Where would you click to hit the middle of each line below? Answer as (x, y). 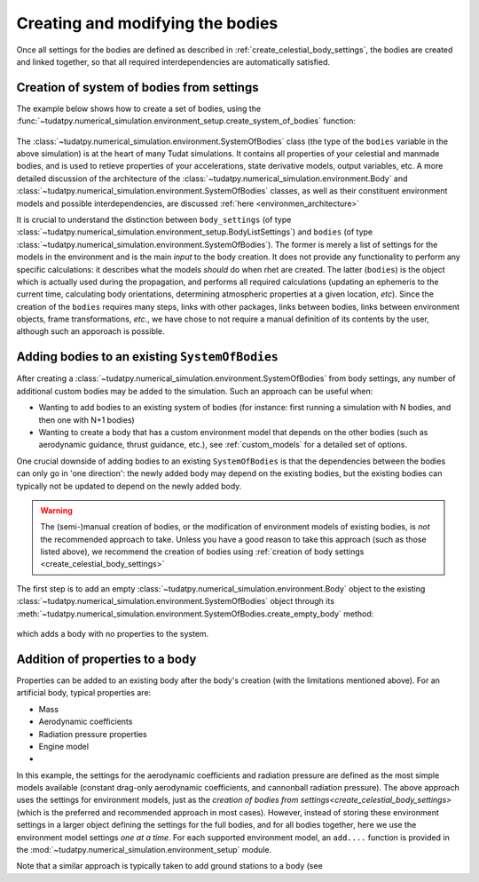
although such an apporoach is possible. (90, 331)
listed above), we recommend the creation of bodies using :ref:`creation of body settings (202, 552)
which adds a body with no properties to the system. (113, 634)
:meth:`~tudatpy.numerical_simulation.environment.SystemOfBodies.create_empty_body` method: (195, 614)
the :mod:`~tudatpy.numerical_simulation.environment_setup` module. (144, 850)
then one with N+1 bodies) (86, 420)
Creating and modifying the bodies (147, 23)
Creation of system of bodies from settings (137, 87)
